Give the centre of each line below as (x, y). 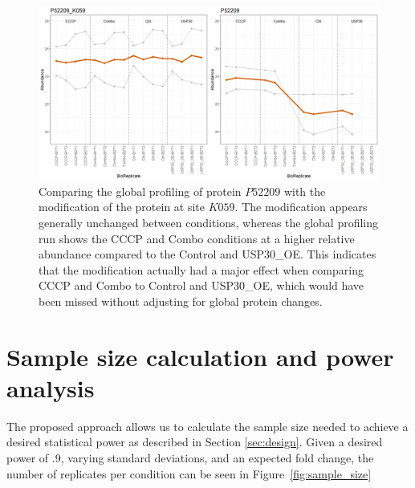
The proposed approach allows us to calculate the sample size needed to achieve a (207, 426)
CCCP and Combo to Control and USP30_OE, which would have (201, 285)
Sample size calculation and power (200, 356)
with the (305, 191)
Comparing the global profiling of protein (140, 191)
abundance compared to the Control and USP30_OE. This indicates (207, 254)
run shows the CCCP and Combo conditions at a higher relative (197, 238)
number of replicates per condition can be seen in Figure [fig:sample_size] (189, 473)
